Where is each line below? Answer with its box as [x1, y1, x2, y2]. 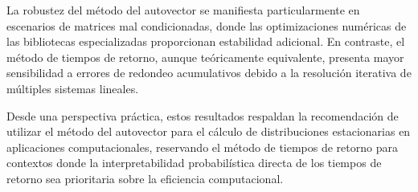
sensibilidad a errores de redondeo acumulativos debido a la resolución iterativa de [6, 64, 412, 81]
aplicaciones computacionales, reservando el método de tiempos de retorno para [6, 138, 398, 155]
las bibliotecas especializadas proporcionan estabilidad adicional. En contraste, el [6, 33, 405, 50]
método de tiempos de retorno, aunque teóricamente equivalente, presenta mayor [6, 48, 404, 65]
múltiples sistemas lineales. [6, 80, 139, 96]
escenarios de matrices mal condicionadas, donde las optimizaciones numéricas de [6, 17, 407, 34]
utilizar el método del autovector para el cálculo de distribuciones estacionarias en [6, 123, 411, 140]
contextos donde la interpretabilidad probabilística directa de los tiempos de [6, 154, 382, 171]
